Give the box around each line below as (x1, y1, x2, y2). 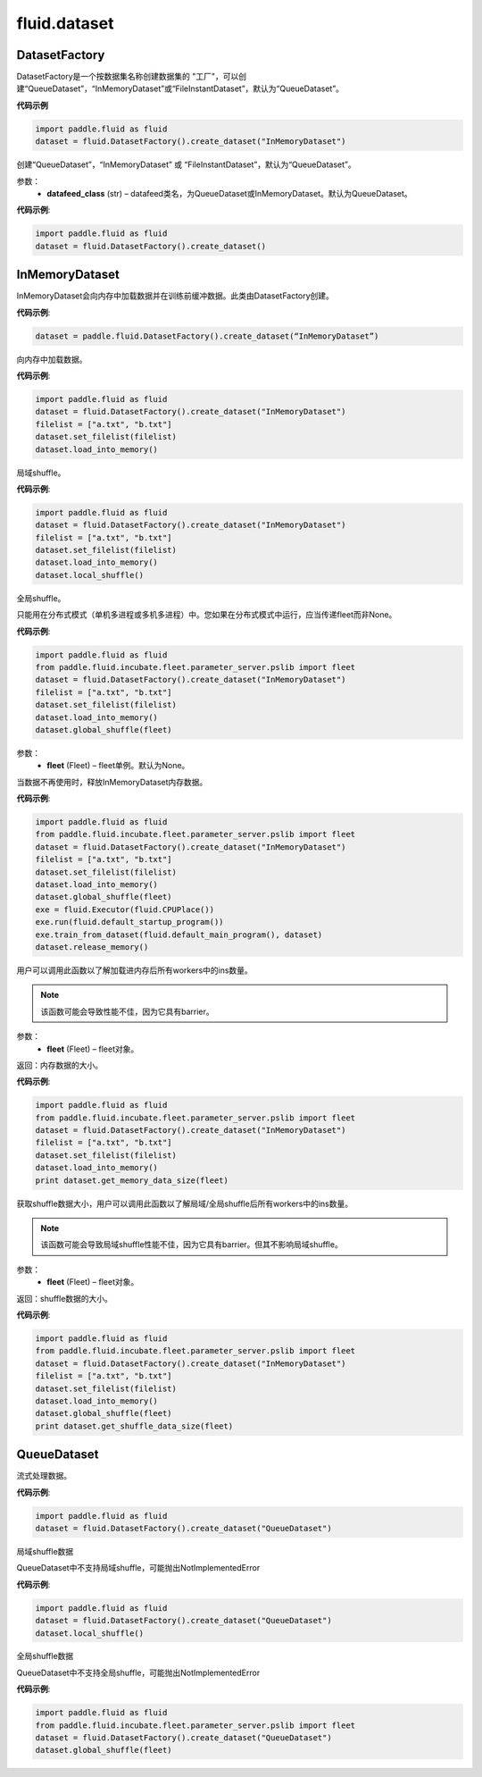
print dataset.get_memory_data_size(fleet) (35, 1175, 229, 1186)
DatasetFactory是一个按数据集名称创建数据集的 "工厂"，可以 (16, 71, 239, 82)
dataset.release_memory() (35, 943, 149, 951)
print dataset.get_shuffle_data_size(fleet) (35, 1421, 234, 1431)
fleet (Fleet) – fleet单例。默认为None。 (46, 760, 190, 771)
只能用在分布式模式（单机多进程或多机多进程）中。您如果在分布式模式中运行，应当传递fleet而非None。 (16, 609, 397, 620)
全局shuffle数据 (16, 1651, 74, 1662)
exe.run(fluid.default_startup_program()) (35, 917, 224, 927)
